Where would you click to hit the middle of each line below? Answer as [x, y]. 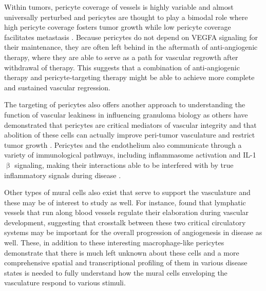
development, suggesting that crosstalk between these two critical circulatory [125, 222]
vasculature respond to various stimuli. [65, 283]
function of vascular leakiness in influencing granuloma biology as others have [126, 114]
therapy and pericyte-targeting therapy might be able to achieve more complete [129, 77]
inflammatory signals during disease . [63, 175]
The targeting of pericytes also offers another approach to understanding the [125, 104]
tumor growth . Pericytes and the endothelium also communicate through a [123, 144]
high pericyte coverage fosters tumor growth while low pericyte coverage [118, 27]
